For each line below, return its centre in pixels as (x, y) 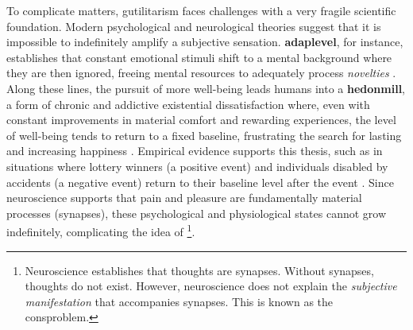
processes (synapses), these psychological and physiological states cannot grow (197, 213)
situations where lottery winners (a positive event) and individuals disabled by (197, 166)
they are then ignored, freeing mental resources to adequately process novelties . (201, 73)
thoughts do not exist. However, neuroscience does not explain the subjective (211, 286)
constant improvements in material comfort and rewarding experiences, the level (201, 120)
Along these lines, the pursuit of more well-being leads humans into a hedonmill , (206, 88)
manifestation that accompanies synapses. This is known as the (179, 301)
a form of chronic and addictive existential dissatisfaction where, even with (188, 104)
